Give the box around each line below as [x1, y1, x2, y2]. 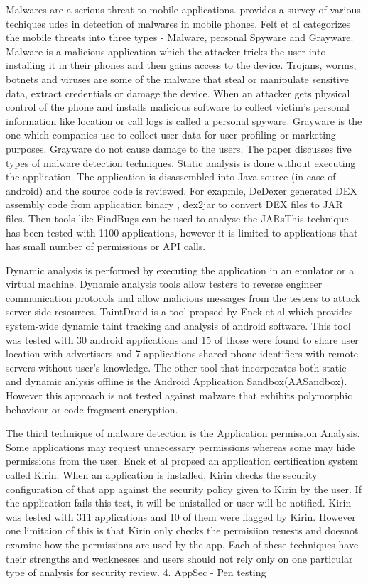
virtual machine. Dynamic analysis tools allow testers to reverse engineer [6, 276, 323, 291]
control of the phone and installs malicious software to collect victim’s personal [6, 99, 350, 114]
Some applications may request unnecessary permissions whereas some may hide [6, 439, 355, 454]
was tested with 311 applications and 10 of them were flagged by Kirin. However [6, 509, 356, 524]
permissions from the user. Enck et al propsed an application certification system [6, 453, 358, 468]
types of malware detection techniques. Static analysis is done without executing [6, 155, 356, 170]
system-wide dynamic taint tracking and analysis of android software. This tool [6, 318, 351, 333]
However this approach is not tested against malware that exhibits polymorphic [6, 388, 352, 403]
